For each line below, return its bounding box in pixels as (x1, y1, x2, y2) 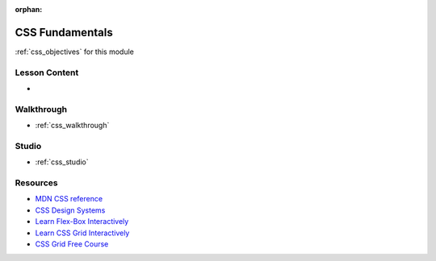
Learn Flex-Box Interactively (35, 217, 129, 226)
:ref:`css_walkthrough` (35, 121, 110, 130)
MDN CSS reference (35, 194, 103, 204)
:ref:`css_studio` (35, 157, 89, 167)
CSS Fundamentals (15, 25, 113, 39)
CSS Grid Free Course (35, 239, 109, 249)
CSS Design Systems (35, 205, 106, 215)
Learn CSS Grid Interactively (35, 228, 130, 238)
